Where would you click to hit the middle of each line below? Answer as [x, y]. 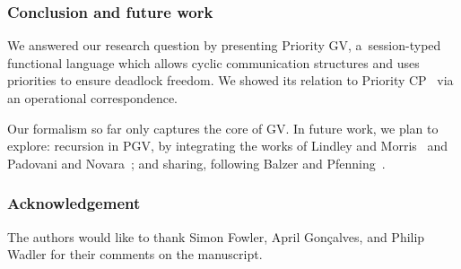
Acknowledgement [74, 203]
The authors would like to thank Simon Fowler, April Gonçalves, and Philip [216, 236]
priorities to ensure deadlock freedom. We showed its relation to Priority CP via [230, 80]
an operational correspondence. [92, 98]
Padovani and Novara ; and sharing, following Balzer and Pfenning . [196, 163]
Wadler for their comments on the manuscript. [135, 254]
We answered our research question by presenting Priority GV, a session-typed [224, 45]
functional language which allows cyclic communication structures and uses [213, 62]
